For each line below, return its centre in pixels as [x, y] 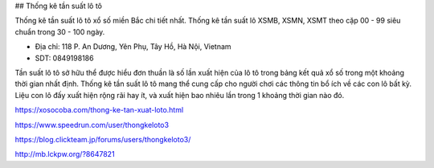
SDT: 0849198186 [64, 58]
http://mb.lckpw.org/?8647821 [65, 154]
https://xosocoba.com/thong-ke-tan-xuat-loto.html [99, 110]
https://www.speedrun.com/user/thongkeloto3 [92, 125]
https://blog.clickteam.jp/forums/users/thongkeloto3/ [103, 139]
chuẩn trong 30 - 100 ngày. [60, 31]
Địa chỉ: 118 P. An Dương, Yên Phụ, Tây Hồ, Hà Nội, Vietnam [133, 47]
